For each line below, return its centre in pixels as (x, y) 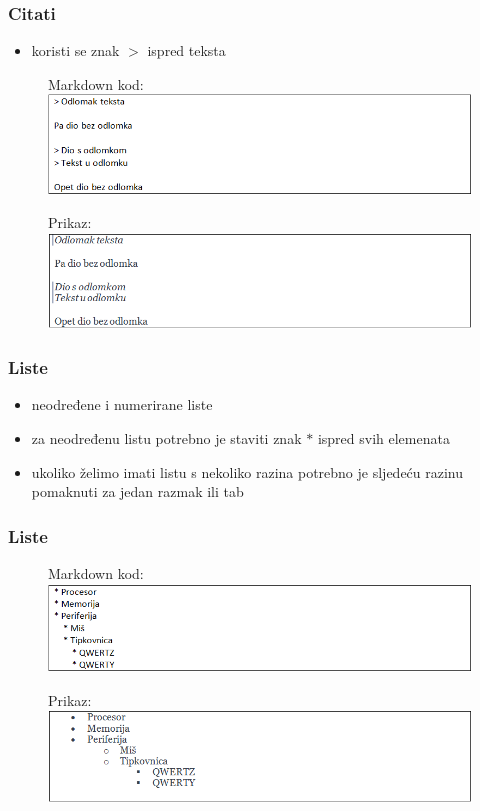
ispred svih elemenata (383, 438)
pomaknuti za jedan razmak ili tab (137, 491)
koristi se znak (75, 50)
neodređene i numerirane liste (122, 404)
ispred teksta (186, 50)
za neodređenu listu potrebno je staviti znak (166, 438)
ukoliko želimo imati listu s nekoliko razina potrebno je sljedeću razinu (247, 471)
